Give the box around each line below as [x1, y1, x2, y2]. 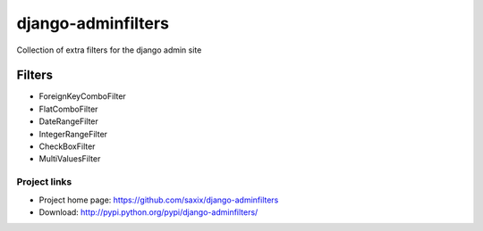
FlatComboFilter [38, 103, 98, 114]
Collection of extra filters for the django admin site [16, 45, 202, 55]
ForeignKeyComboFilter [38, 91, 127, 102]
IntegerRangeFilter [38, 128, 107, 139]
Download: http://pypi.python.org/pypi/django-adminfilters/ [38, 206, 258, 218]
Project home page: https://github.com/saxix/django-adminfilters [38, 194, 279, 205]
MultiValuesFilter [38, 153, 101, 164]
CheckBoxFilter [38, 141, 96, 152]
